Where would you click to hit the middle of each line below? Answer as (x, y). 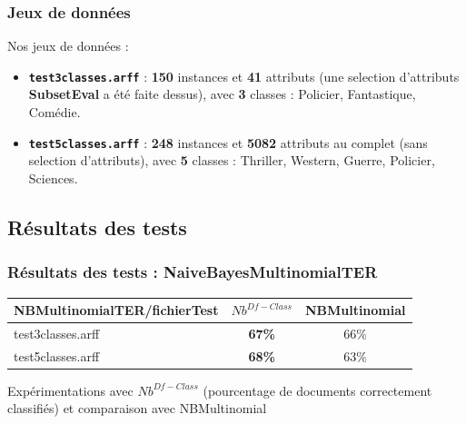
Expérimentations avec (70, 390)
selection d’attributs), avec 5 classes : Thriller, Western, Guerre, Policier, (232, 160)
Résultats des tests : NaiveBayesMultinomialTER (193, 272)
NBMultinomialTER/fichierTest (116, 310)
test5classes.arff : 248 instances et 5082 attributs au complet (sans (228, 142)
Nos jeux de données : (68, 46)
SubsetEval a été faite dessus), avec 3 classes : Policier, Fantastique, (222, 94)
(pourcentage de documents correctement (317, 390)
